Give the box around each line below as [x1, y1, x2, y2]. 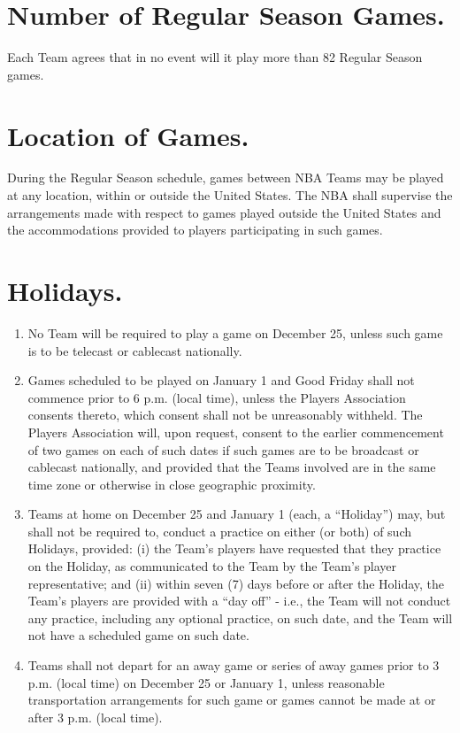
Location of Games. [7, 117, 249, 153]
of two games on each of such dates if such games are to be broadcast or [27, 440, 419, 459]
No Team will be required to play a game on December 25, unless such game [27, 323, 443, 342]
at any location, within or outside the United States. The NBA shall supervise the [7, 186, 453, 204]
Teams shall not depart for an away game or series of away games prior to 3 [27, 656, 440, 675]
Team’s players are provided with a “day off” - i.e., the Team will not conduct [27, 591, 451, 610]
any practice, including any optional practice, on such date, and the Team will [27, 608, 453, 627]
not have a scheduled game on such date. [27, 626, 249, 644]
